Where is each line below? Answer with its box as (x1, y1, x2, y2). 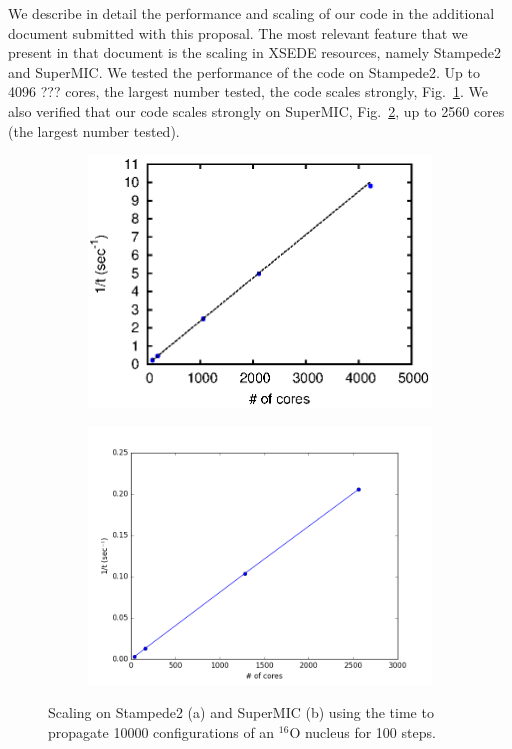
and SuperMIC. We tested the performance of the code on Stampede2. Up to (8, 61, 480, 82)
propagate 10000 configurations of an (48, 721, 275, 742)
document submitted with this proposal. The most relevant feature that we (8, 22, 468, 43)
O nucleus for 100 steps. (289, 721, 436, 742)
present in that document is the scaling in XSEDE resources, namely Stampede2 (8, 42, 502, 63)
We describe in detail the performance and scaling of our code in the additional (8, 3, 495, 23)
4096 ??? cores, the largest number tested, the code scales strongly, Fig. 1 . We (8, 81, 488, 102)
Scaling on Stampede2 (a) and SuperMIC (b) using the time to (48, 702, 434, 723)
